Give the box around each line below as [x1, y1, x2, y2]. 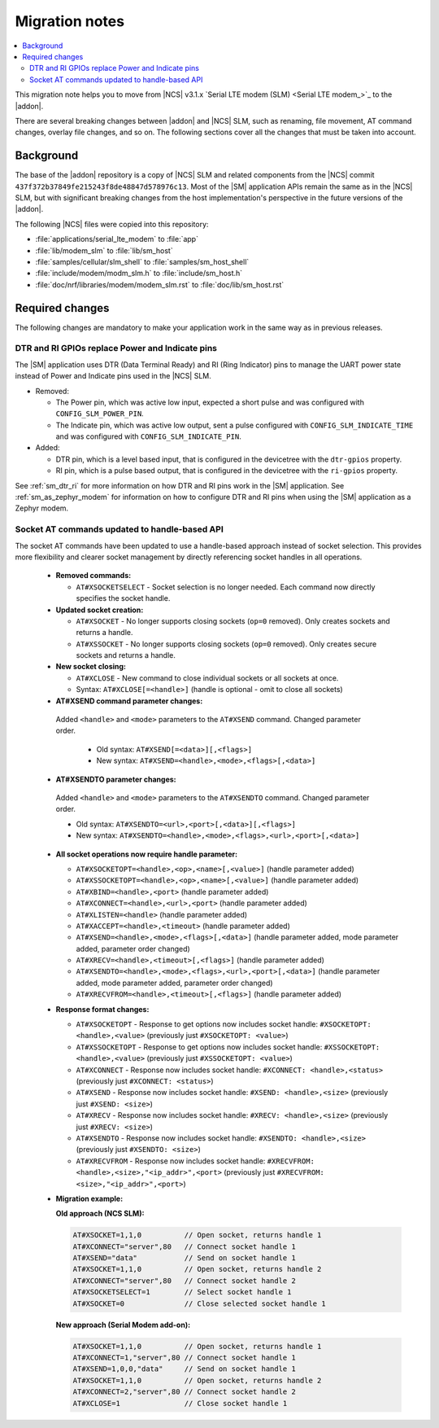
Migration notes [15, 12, 125, 30]
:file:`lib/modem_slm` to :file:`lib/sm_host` [35, 245, 174, 256]
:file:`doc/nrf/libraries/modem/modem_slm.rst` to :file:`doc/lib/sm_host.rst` [35, 279, 285, 289]
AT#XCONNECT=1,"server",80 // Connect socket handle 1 [72, 1352, 296, 1362]
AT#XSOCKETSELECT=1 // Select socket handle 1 [72, 1287, 292, 1297]
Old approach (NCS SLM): [55, 1209, 145, 1219]
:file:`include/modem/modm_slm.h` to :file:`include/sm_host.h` [35, 269, 243, 278]
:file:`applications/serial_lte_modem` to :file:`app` [35, 234, 199, 244]
